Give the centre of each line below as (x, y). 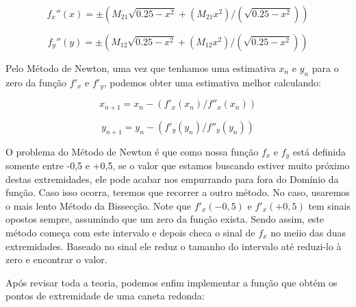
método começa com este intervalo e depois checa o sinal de (130, 232)
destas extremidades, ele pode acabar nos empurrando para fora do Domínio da (172, 179)
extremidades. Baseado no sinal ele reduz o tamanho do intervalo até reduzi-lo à (174, 246)
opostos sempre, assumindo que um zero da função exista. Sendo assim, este (165, 219)
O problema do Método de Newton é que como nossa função (132, 151)
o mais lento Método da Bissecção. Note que (99, 205)
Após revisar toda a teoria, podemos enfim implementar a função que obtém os (171, 282)
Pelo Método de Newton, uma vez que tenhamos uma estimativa (141, 68)
